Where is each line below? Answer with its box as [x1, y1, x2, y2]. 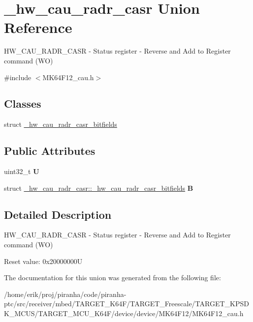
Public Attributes [4, 143, 95, 158]
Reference [4, 17, 72, 37]
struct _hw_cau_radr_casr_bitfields [4, 119, 117, 129]
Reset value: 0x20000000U [4, 256, 83, 266]
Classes [4, 96, 41, 111]
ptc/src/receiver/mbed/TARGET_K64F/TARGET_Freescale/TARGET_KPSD [4, 298, 249, 309]
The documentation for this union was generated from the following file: [4, 272, 221, 283]
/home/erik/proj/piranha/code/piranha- [4, 289, 126, 299]
